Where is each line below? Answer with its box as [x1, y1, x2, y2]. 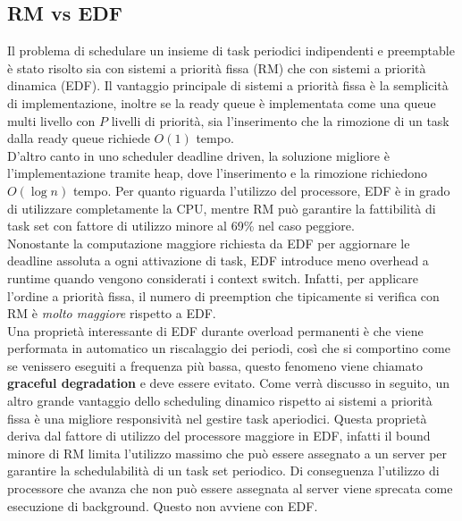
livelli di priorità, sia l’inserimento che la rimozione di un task [111, 111, 449, 130]
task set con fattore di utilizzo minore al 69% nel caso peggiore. [7, 216, 355, 235]
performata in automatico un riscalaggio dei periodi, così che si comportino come [7, 339, 450, 357]
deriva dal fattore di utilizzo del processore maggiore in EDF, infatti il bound [7, 426, 431, 445]
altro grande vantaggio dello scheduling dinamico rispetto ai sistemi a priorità [7, 391, 433, 410]
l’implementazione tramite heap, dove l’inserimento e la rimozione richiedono [7, 164, 427, 182]
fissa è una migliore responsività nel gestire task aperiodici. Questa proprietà [7, 408, 427, 427]
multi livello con [7, 111, 96, 130]
